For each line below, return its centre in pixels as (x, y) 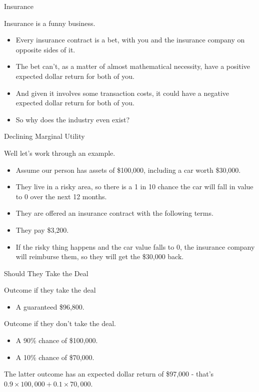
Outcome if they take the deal (50, 290)
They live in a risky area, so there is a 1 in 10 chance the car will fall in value (134, 187)
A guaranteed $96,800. (50, 306)
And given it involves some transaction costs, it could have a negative (122, 93)
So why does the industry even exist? (73, 119)
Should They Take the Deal (46, 273)
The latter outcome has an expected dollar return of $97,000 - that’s (109, 374)
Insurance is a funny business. (50, 23)
